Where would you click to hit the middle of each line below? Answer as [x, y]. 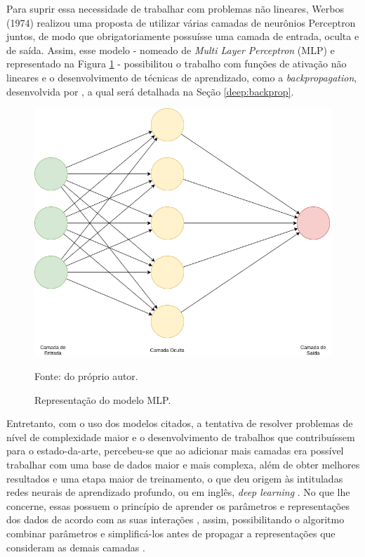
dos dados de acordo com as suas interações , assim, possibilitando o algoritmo [175, 519]
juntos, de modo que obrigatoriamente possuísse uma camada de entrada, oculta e [183, 36]
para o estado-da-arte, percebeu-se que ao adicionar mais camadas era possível [175, 451]
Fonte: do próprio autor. [86, 376]
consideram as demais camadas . [76, 547]
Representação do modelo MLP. [103, 399]
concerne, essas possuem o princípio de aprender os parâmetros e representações [178, 505]
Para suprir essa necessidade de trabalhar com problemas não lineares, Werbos [175, 8]
